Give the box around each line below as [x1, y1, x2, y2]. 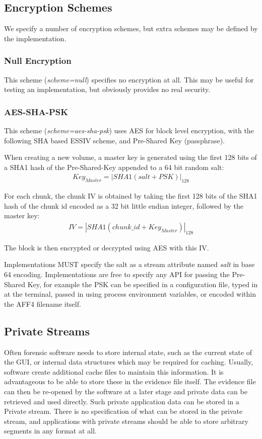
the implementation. [4, 33, 67, 43]
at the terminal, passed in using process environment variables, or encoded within [4, 289, 256, 299]
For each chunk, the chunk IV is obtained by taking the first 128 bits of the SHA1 [4, 191, 257, 201]
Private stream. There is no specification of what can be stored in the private [4, 406, 243, 416]
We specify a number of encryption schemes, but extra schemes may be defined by [4, 23, 258, 34]
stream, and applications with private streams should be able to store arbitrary [4, 415, 248, 426]
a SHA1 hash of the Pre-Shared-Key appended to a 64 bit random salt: [4, 161, 224, 172]
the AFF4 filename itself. [4, 298, 81, 309]
